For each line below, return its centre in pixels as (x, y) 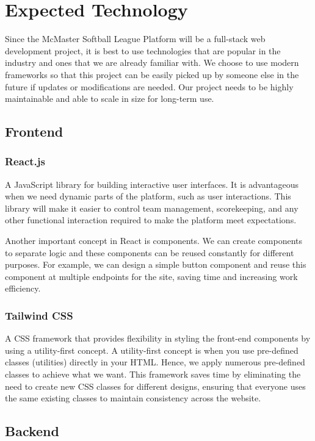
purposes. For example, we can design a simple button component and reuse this (156, 264)
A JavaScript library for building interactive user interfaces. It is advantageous (152, 184)
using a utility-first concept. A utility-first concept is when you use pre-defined (152, 350)
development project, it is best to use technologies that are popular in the (143, 50)
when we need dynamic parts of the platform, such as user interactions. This (148, 196)
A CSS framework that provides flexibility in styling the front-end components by (158, 338)
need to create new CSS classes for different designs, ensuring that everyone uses (155, 386)
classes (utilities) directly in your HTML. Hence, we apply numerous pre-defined (155, 362)
